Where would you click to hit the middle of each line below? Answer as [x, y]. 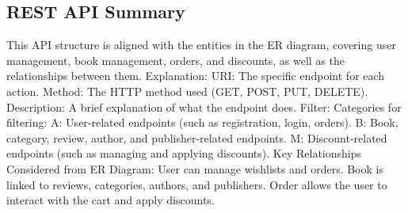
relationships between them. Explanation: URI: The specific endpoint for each [196, 76]
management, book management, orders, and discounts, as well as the [176, 60]
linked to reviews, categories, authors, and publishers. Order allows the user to [197, 184]
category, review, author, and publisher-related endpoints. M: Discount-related [197, 137]
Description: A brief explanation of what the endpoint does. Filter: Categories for [204, 106]
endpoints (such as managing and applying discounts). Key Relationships [184, 153]
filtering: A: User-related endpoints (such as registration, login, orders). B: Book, [202, 122]
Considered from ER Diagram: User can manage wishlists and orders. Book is [195, 168]
